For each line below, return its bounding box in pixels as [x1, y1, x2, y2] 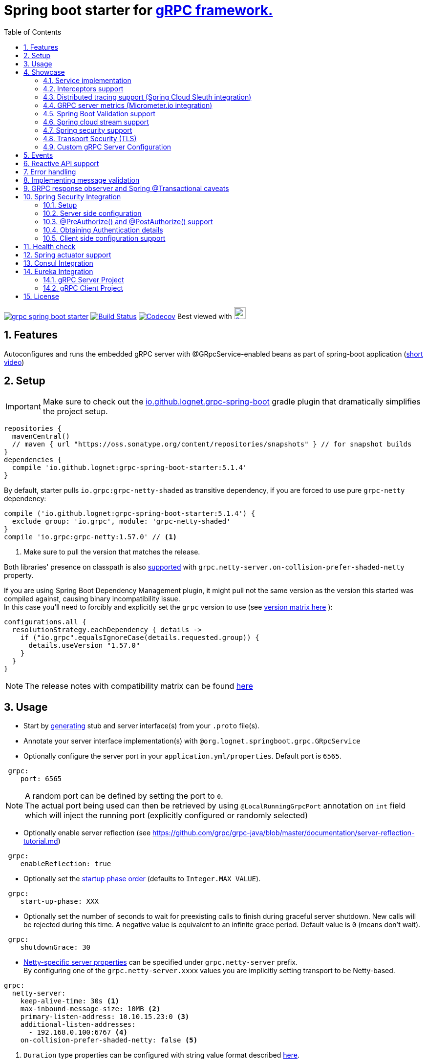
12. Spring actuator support [23, 250, 111, 259]
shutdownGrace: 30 [20, 943, 91, 952]
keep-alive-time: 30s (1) [20, 997, 120, 1005]
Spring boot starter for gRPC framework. [4, 2, 273, 19]
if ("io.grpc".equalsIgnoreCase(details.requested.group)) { [20, 634, 259, 642]
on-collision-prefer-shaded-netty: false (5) [20, 1036, 198, 1044]
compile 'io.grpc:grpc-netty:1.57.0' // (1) [4, 533, 177, 541]
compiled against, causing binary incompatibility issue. [4, 595, 180, 603]
